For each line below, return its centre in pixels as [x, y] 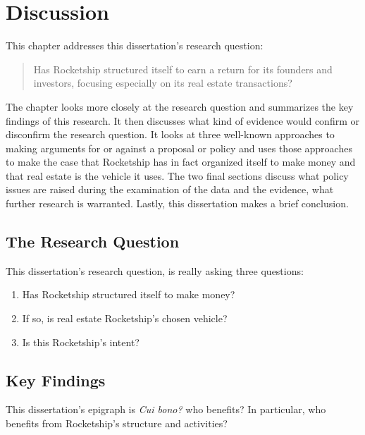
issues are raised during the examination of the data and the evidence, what [170, 189]
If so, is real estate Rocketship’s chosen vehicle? [125, 318]
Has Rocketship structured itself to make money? [129, 294]
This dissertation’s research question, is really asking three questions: [155, 270]
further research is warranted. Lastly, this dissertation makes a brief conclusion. [177, 203]
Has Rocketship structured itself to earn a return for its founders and [183, 69]
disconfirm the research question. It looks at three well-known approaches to [170, 134]
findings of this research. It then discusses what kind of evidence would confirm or [182, 120]
